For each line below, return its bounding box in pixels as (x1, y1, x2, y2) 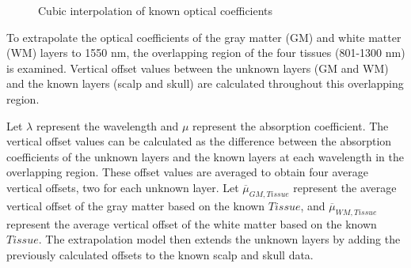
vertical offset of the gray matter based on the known (6, 197, 265, 213)
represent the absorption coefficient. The (192, 117, 389, 134)
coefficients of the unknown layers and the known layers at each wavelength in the (6, 148, 404, 164)
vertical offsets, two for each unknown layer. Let (6, 179, 239, 195)
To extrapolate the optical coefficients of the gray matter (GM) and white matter (6, 28, 401, 45)
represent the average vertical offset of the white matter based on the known (6, 215, 377, 232)
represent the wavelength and (36, 117, 179, 134)
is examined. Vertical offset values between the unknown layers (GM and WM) (6, 59, 389, 76)
